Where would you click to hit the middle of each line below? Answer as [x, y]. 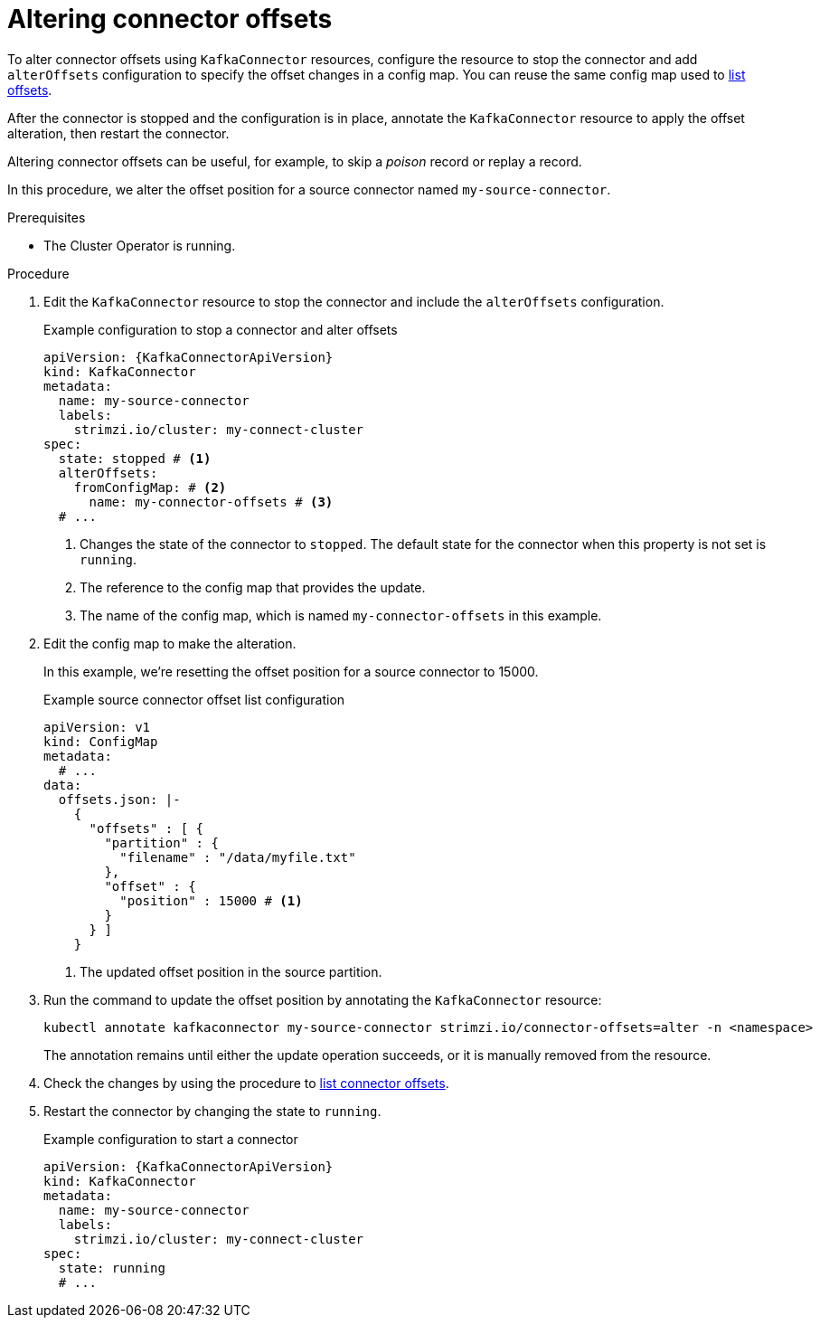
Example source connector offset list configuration [194, 699]
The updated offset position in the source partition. [231, 971]
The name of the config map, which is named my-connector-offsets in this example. [341, 615]
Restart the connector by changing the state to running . [212, 1111]
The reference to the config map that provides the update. [253, 587]
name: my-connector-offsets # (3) [211, 502]
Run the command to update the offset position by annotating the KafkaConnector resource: [323, 999]
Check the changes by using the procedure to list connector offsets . [246, 1083]
